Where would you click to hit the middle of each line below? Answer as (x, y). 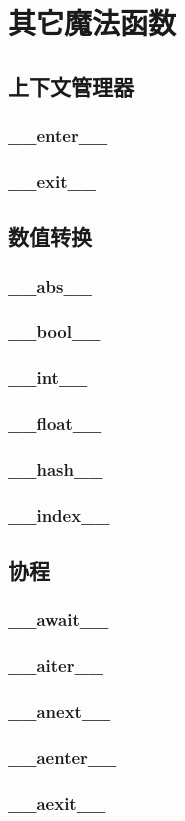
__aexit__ (57, 802)
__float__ (55, 423)
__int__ (48, 377)
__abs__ (50, 285)
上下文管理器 (71, 85)
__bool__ (54, 331)
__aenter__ (62, 756)
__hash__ (55, 468)
